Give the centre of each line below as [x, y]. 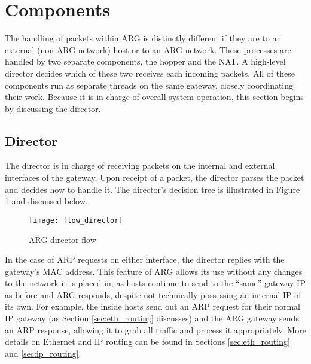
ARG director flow [62, 239]
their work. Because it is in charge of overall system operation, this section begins [154, 97]
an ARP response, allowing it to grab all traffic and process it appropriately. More [155, 330]
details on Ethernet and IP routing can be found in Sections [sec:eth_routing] [147, 342]
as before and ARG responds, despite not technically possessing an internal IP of [153, 294]
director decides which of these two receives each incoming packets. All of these [150, 73]
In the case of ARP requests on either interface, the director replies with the [145, 260]
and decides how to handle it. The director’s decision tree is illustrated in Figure [153, 189]
